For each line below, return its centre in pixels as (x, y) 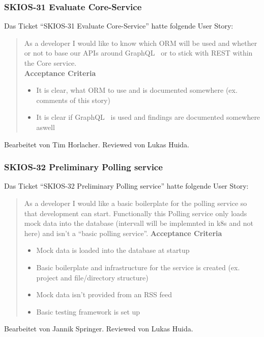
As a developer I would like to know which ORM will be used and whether (141, 43)
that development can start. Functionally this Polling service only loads (136, 213)
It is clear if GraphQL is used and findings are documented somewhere (148, 117)
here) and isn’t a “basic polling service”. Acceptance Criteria (123, 233)
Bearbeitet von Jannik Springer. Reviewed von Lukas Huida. (99, 329)
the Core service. (50, 63)
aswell (46, 127)
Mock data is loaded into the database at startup (113, 250)
